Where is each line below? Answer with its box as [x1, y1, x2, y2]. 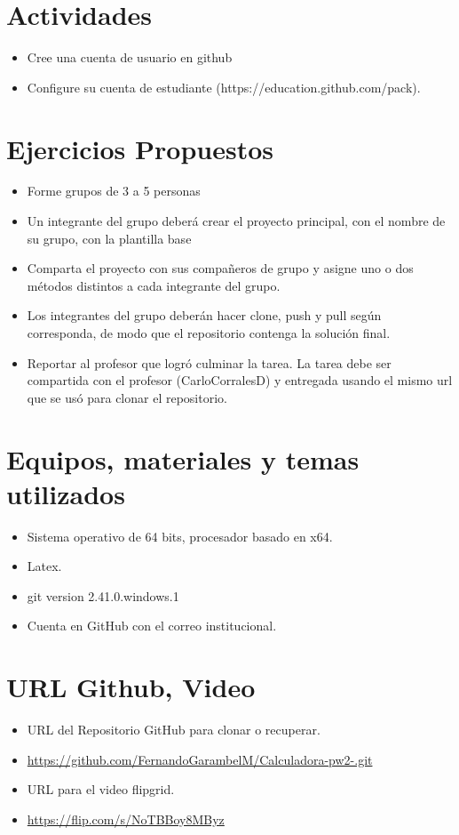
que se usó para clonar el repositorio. [27, 388, 227, 406]
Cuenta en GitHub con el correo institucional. [27, 616, 277, 635]
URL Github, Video [6, 669, 256, 705]
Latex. [27, 557, 62, 575]
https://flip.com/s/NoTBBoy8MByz [27, 809, 225, 828]
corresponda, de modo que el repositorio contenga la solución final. [27, 324, 391, 341]
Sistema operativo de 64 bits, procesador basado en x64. [27, 526, 333, 545]
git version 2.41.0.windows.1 [27, 586, 179, 605]
